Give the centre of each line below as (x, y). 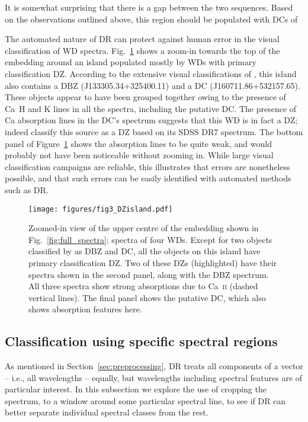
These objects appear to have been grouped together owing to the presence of (145, 97)
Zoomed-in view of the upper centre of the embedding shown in (144, 228)
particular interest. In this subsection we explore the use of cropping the (136, 389)
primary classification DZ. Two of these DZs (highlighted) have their (153, 262)
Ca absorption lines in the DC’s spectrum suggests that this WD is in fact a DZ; (151, 120)
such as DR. (27, 189)
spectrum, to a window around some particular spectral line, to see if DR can (145, 400)
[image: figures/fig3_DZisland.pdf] (101, 209)
